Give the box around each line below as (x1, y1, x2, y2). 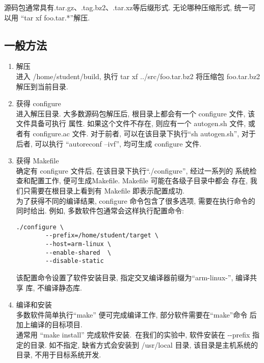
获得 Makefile (16, 155, 59, 166)
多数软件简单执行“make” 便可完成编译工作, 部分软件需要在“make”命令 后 (16, 309, 257, 320)
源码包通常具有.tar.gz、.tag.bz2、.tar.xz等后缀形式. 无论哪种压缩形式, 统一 (4, 2, 249, 12)
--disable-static (45, 257, 104, 265)
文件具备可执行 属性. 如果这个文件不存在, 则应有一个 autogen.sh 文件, (16, 118, 246, 129)
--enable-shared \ (45, 249, 111, 256)
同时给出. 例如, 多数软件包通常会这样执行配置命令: (16, 205, 184, 216)
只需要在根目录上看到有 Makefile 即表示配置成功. (23, 185, 184, 196)
